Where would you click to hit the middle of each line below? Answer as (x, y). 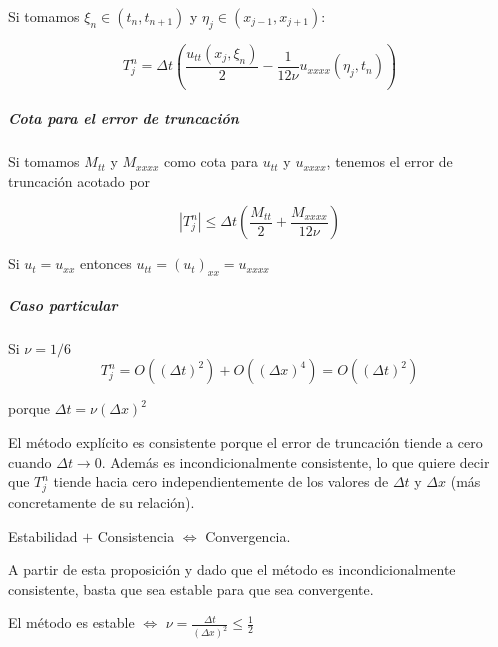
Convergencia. (248, 535)
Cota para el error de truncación (123, 118)
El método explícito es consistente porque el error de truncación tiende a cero (245, 442)
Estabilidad (43, 535)
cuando (30, 461)
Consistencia (136, 535)
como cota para (211, 161)
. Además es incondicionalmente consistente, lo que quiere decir (295, 461)
